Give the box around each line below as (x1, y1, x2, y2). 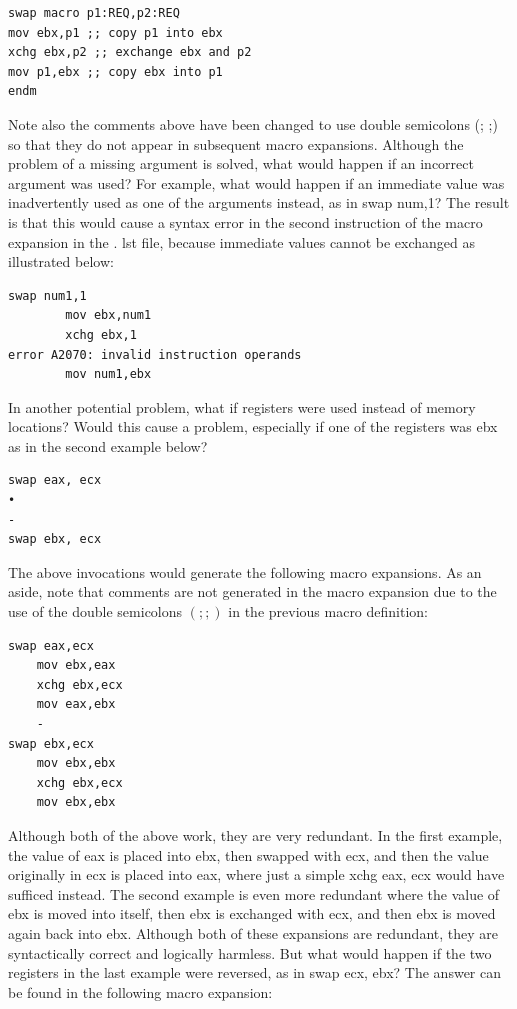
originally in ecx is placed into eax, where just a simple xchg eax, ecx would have (8, 864, 505, 885)
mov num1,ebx (65, 367, 152, 382)
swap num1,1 (8, 288, 87, 303)
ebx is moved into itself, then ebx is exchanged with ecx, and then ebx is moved (8, 903, 496, 924)
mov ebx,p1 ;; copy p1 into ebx (8, 25, 223, 40)
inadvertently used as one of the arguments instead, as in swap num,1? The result (8, 192, 510, 213)
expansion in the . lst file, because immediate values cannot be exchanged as (8, 231, 476, 252)
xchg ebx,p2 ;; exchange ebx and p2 (8, 45, 252, 60)
